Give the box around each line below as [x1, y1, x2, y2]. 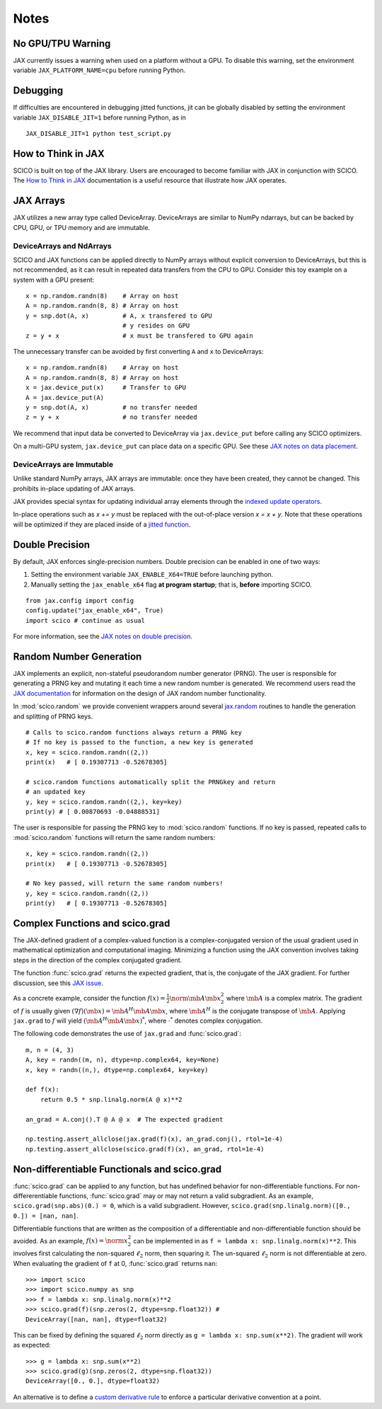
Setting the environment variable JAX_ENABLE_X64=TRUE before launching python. [30, 570, 274, 579]
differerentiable [13, 1192, 58, 1200]
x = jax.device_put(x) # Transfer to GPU [25, 384, 187, 392]
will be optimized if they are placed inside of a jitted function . [13, 520, 191, 529]
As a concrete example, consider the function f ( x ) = [13, 994, 166, 1002]
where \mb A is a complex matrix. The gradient [226, 994, 362, 1002]
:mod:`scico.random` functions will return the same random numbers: [13, 833, 216, 841]
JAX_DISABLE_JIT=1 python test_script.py [25, 130, 171, 138]
